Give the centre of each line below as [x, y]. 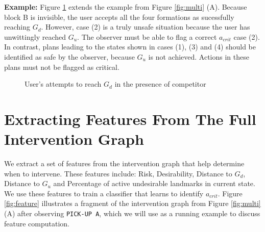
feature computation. [37, 223]
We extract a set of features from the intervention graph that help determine [124, 163]
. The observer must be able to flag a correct [147, 36]
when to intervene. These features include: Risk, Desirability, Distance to [118, 173]
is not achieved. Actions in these [199, 56]
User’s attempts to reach [63, 84]
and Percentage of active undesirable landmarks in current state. [154, 183]
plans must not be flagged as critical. [62, 67]
